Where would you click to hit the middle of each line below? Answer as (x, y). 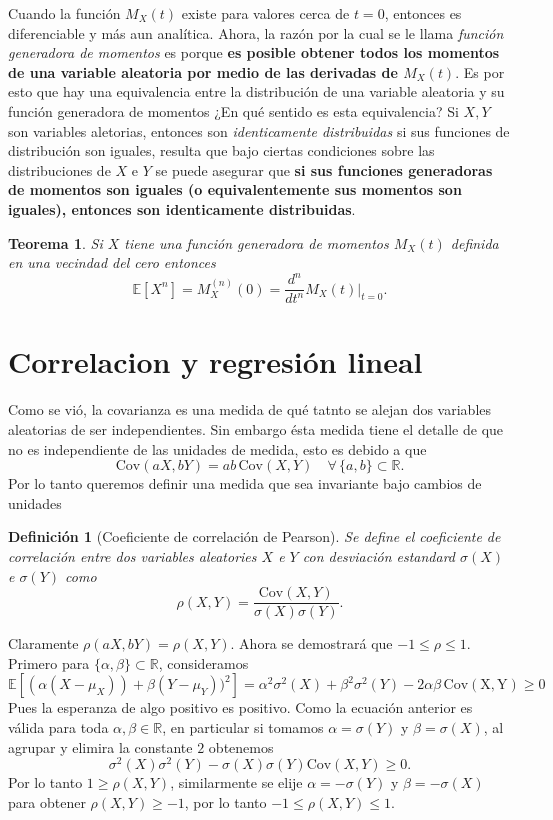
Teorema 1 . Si (55, 242)
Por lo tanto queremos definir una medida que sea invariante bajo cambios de (245, 483)
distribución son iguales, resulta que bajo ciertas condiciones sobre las (221, 150)
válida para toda (58, 727)
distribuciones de (59, 169)
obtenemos (241, 746)
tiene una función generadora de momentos (256, 242)
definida (474, 242)
